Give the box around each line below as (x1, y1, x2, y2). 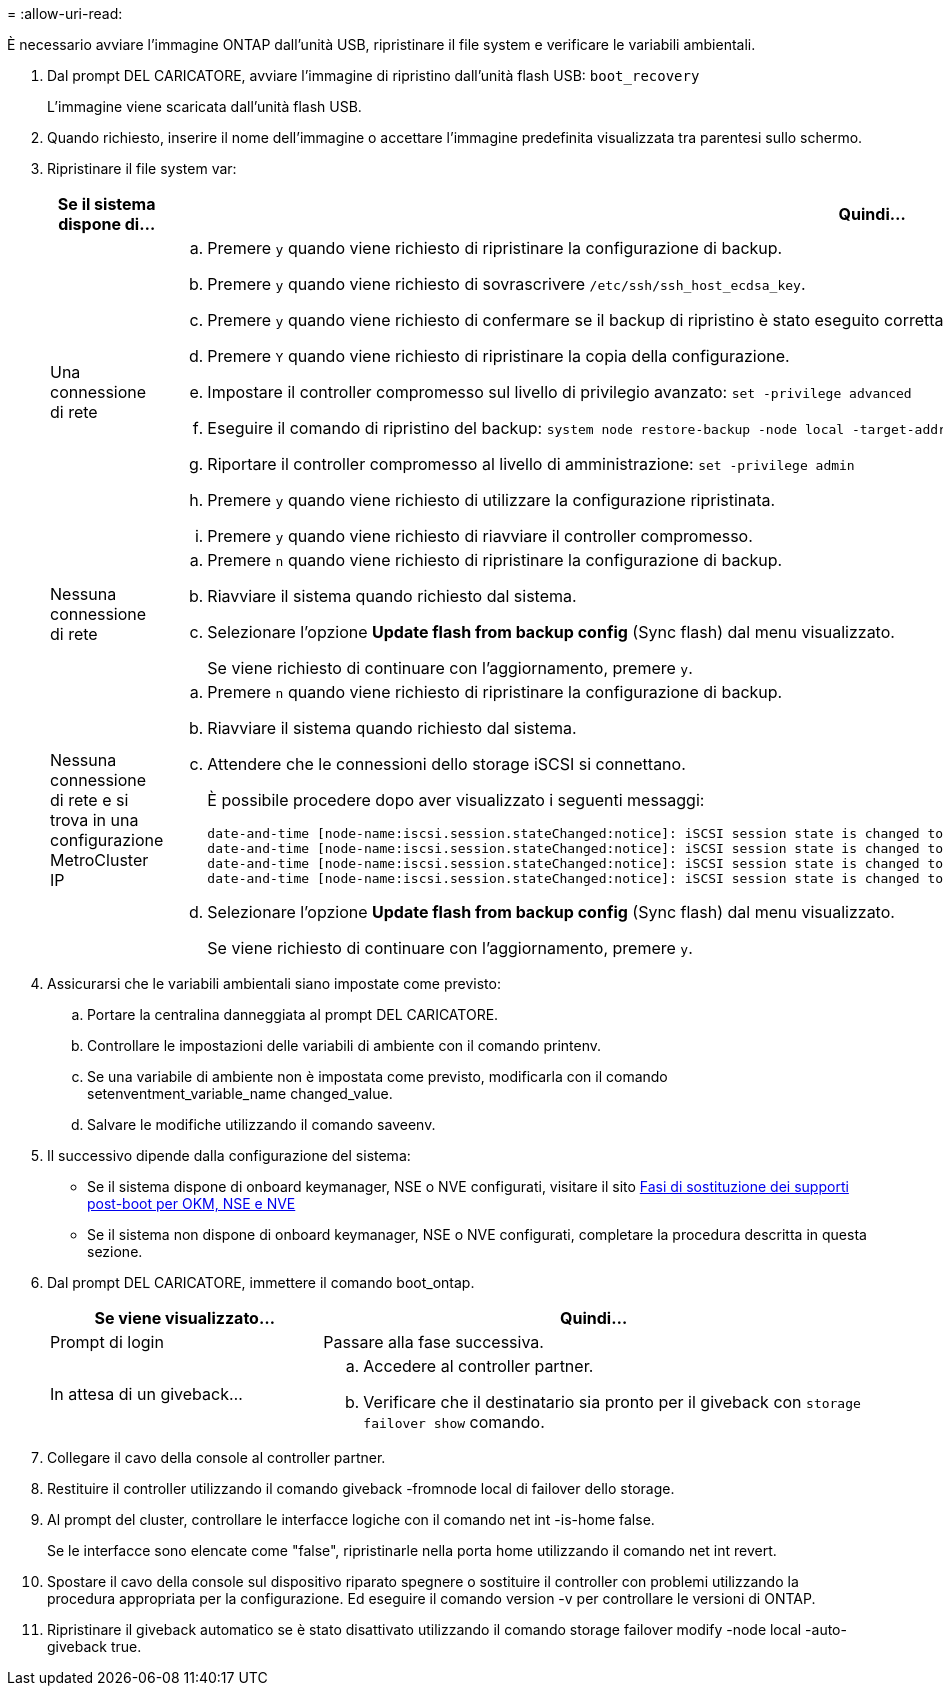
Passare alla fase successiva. (323, 1332, 544, 1352)
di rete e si (50, 790, 129, 810)
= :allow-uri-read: (7, 5, 123, 22)
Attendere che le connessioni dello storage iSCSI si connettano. (207, 754, 686, 774)
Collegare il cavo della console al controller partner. (47, 1449, 386, 1466)
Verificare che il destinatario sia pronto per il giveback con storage (363, 1392, 861, 1412)
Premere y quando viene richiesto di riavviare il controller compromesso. (207, 526, 753, 546)
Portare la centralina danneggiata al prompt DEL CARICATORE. (87, 1006, 499, 1023)
